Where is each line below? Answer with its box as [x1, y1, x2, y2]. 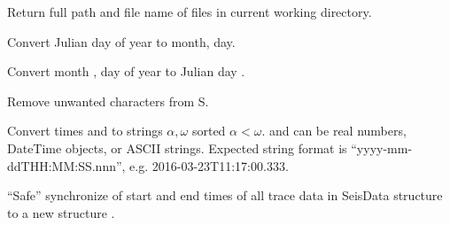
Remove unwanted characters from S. [7, 91, 209, 110]
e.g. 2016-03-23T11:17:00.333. [129, 156, 289, 175]
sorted [191, 121, 226, 140]
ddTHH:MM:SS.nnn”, [7, 156, 126, 175]
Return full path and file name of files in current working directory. [7, 3, 372, 20]
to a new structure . [7, 203, 115, 221]
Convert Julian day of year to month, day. [7, 32, 236, 50]
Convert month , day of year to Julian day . [7, 62, 245, 81]
